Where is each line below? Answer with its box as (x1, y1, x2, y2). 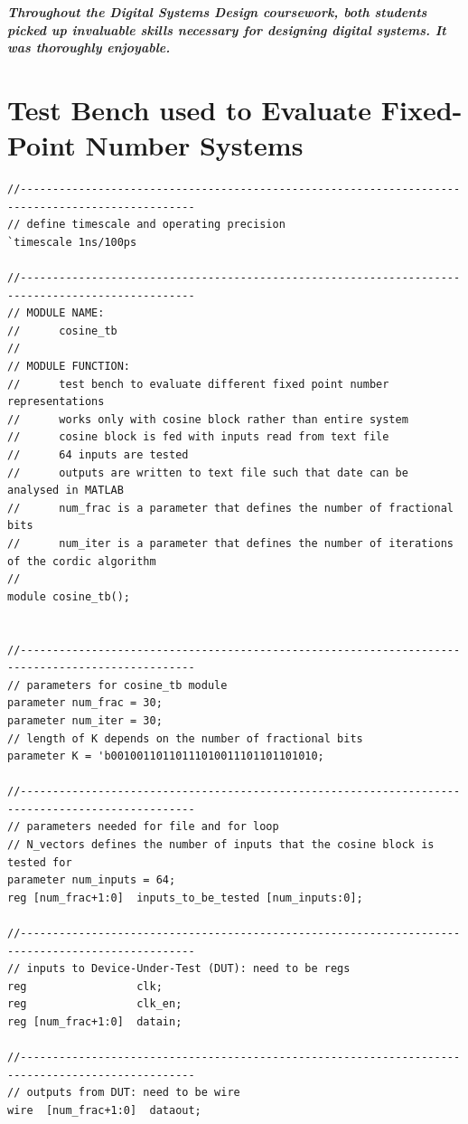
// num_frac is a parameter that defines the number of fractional (7, 501, 454, 515)
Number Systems (85, 127, 304, 164)
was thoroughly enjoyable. (7, 38, 171, 57)
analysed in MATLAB (7, 484, 124, 497)
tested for (7, 855, 72, 869)
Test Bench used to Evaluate (7, 90, 372, 128)
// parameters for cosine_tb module (7, 678, 228, 692)
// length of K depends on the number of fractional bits (7, 732, 363, 745)
